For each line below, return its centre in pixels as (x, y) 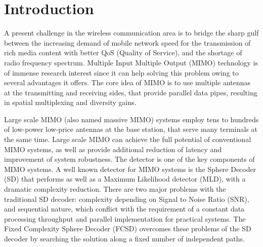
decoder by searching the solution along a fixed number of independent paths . (125, 238)
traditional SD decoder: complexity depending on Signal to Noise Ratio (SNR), (127, 199)
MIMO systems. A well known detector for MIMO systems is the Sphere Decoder (130, 169)
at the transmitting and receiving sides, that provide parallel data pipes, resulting (131, 92)
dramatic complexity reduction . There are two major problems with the (115, 189)
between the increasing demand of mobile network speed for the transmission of (127, 42)
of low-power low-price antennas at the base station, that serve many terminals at (131, 129)
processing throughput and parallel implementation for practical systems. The (125, 218)
